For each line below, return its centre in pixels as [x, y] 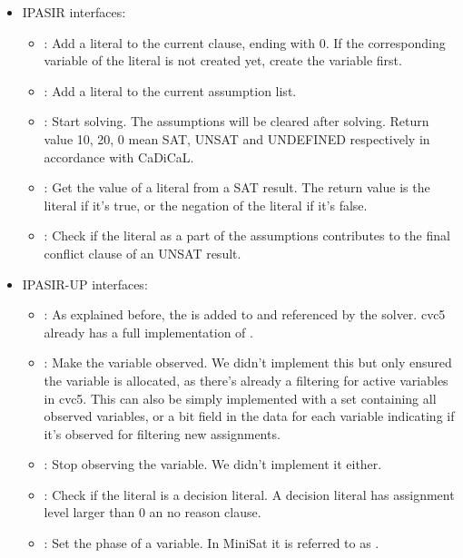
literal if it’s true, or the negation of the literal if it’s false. [206, 205]
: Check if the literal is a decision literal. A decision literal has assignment [249, 494]
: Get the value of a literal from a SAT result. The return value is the [237, 187]
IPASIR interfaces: [74, 12]
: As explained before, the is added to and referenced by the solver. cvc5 [245, 314]
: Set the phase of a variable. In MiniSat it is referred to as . [212, 543]
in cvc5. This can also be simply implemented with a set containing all [240, 398]
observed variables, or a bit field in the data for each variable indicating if [249, 416]
